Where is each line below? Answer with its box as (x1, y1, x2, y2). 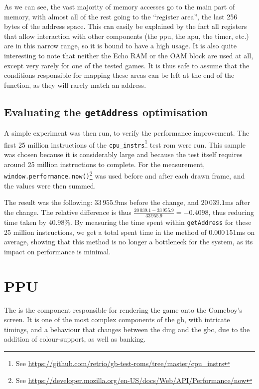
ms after (225, 197, 250, 207)
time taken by (4, 217, 46, 227)
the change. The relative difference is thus (4, 206, 131, 217)
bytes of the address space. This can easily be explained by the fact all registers (4, 21, 247, 31)
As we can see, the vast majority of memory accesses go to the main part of (4, 1, 235, 11)
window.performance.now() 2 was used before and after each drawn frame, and (4, 169, 245, 181)
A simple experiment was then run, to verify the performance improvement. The (4, 128, 250, 138)
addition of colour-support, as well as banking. (4, 334, 146, 344)
